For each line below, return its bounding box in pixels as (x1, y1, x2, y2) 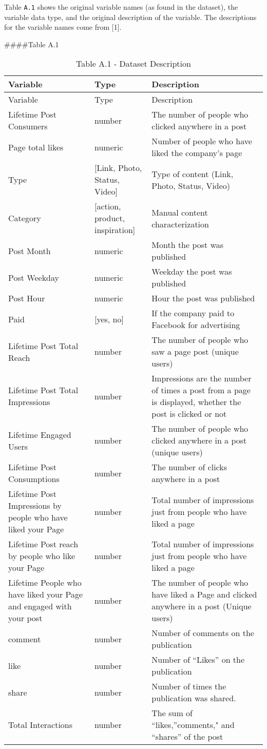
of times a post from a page (151, 384, 251, 396)
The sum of (151, 707, 193, 719)
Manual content (151, 206, 208, 218)
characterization (151, 218, 209, 230)
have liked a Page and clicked (151, 588, 257, 601)
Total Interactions (8, 719, 73, 731)
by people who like (8, 550, 75, 562)
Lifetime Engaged (8, 428, 71, 440)
